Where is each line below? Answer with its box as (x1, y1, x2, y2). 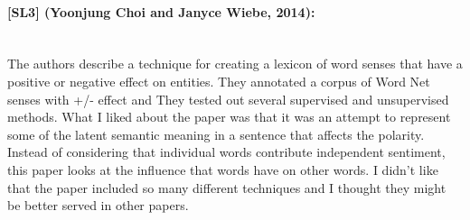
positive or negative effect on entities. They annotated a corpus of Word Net (7, 71, 430, 90)
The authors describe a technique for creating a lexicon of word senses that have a (7, 54, 463, 73)
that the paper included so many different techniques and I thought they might (7, 178, 446, 197)
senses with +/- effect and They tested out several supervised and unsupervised (7, 89, 449, 108)
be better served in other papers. (7, 196, 189, 215)
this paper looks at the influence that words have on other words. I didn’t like (7, 160, 438, 179)
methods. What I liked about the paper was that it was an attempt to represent (7, 107, 451, 126)
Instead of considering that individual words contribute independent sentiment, (7, 142, 446, 161)
